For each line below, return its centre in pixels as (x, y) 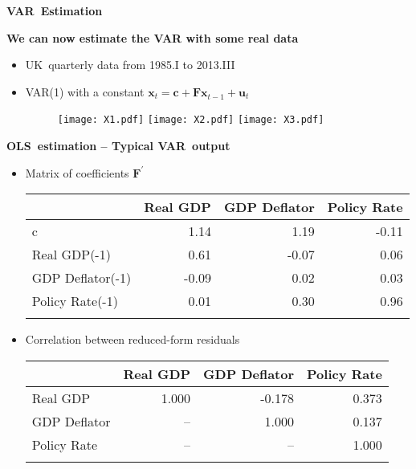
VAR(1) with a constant (85, 91)
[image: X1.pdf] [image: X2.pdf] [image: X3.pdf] (191, 120)
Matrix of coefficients (77, 172)
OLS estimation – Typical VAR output (118, 146)
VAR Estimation (55, 10)
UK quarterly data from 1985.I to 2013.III (130, 65)
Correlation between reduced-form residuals (133, 339)
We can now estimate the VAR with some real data (153, 37)
